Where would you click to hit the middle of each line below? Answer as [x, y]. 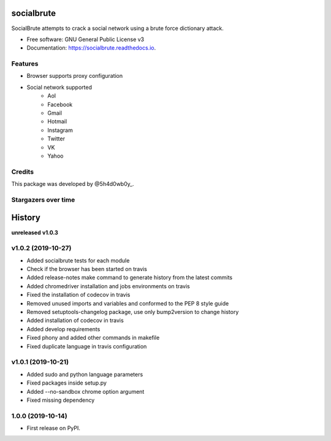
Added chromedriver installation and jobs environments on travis [108, 286]
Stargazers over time [43, 199]
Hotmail [57, 121]
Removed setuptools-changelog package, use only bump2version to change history [133, 312]
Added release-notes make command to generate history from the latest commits [130, 278]
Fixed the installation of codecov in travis [78, 295]
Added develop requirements [63, 329]
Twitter [56, 139]
